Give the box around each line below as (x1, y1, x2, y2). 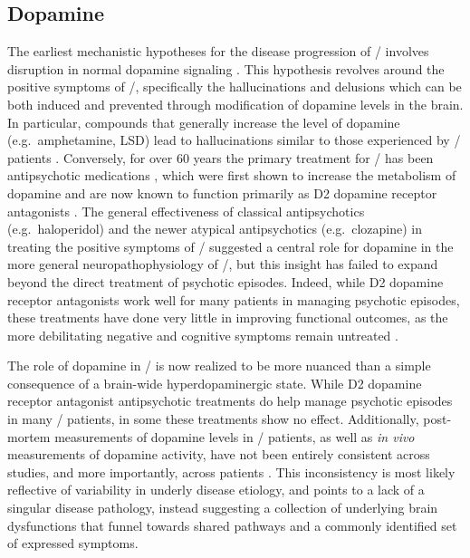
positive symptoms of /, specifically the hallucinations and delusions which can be (7, 77, 462, 96)
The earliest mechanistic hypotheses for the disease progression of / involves (7, 42, 429, 61)
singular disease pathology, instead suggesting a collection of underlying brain (7, 498, 438, 517)
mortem (7, 427, 51, 446)
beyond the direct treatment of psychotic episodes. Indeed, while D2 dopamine (7, 272, 444, 291)
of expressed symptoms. (7, 534, 139, 553)
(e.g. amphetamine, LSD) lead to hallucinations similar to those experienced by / (7, 130, 461, 149)
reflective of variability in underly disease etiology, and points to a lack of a (7, 480, 425, 499)
